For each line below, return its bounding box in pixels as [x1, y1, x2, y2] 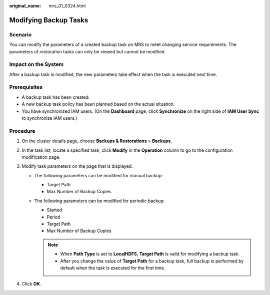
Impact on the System [9, 61, 64, 68]
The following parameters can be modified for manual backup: [34, 172, 163, 178]
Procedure [9, 127, 35, 134]
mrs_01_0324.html [48, 3, 86, 8]
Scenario [9, 31, 32, 38]
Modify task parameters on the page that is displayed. [21, 163, 133, 169]
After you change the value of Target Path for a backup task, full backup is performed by [60, 258, 244, 264]
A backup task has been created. [21, 94, 90, 100]
